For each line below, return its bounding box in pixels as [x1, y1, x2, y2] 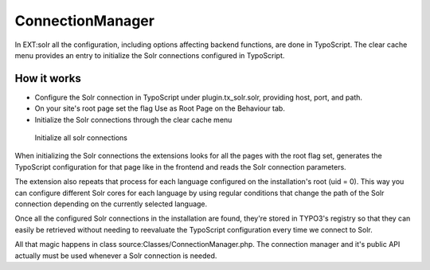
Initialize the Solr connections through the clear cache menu [34, 115, 233, 124]
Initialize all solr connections [34, 133, 127, 143]
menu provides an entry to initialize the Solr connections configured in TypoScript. [14, 50, 285, 60]
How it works [14, 72, 81, 85]
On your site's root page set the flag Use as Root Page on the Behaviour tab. [34, 104, 286, 113]
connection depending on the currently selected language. [14, 199, 208, 209]
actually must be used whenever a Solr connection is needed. [14, 251, 217, 260]
